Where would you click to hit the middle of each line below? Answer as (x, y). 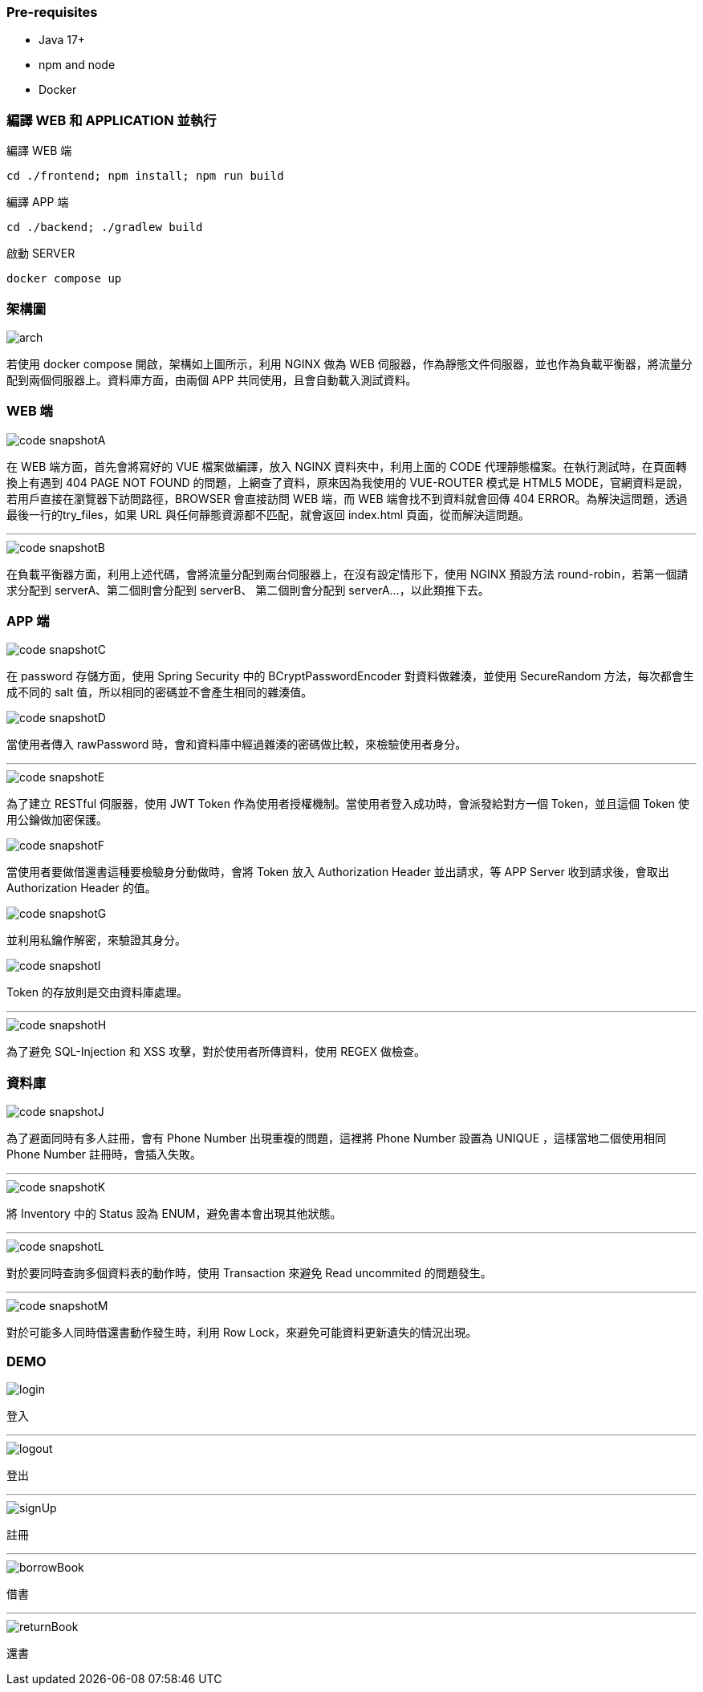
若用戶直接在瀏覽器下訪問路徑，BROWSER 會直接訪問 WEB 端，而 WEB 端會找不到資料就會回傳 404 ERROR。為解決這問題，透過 (347, 498)
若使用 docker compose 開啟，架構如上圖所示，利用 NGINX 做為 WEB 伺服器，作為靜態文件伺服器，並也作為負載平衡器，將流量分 (349, 363)
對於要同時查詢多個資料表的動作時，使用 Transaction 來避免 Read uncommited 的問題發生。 (249, 1273)
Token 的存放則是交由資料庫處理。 (98, 992)
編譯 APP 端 (38, 202)
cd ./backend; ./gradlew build (105, 227)
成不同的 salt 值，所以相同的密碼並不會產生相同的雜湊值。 (160, 692)
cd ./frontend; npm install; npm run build (145, 176)
